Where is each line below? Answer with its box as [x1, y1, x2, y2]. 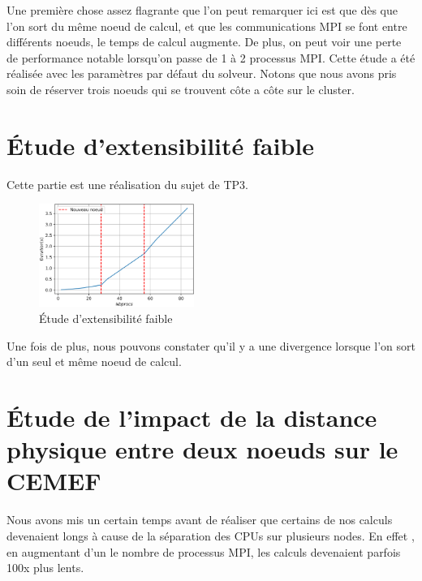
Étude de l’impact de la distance [6, 401, 377, 434]
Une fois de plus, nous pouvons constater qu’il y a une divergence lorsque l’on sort [6, 337, 416, 354]
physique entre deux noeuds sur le [6, 433, 398, 466]
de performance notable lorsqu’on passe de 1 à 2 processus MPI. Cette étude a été [6, 49, 416, 66]
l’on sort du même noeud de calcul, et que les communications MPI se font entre [6, 17, 407, 34]
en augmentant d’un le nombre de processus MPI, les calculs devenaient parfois [6, 543, 401, 560]
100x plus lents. [6, 559, 84, 576]
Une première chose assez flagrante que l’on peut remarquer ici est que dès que [6, 2, 398, 18]
